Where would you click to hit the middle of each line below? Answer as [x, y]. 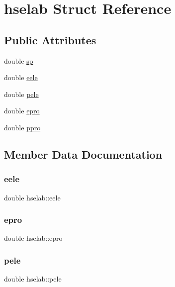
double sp [19, 60]
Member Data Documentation [83, 154]
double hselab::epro [33, 238]
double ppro [22, 127]
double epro [22, 111]
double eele [21, 77]
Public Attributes [50, 40]
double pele [21, 94]
